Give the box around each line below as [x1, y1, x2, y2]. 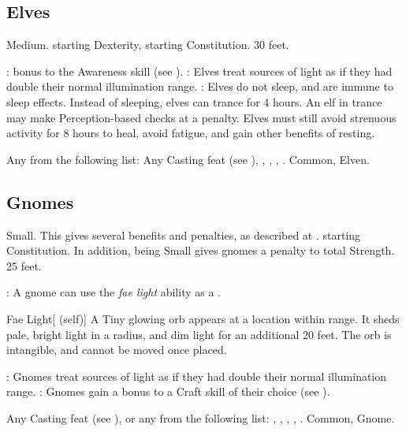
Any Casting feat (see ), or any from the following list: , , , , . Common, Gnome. [6, 409, 395, 426]
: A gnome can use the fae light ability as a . [6, 284, 221, 300]
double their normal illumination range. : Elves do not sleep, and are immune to [6, 78, 393, 95]
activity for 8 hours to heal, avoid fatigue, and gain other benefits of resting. [6, 125, 375, 141]
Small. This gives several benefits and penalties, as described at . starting [6, 226, 361, 243]
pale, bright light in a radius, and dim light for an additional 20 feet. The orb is [6, 326, 392, 342]
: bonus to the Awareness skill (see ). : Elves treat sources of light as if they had [6, 62, 393, 79]
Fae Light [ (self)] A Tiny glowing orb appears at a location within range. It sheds [6, 310, 400, 326]
